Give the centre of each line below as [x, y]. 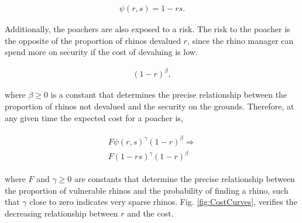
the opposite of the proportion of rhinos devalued [93, 40]
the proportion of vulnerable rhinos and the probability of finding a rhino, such [147, 190]
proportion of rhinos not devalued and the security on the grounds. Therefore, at [150, 106]
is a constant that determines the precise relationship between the [169, 95]
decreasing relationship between [61, 213]
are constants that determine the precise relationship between [184, 179]
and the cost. [150, 213]
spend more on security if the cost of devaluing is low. [101, 52]
